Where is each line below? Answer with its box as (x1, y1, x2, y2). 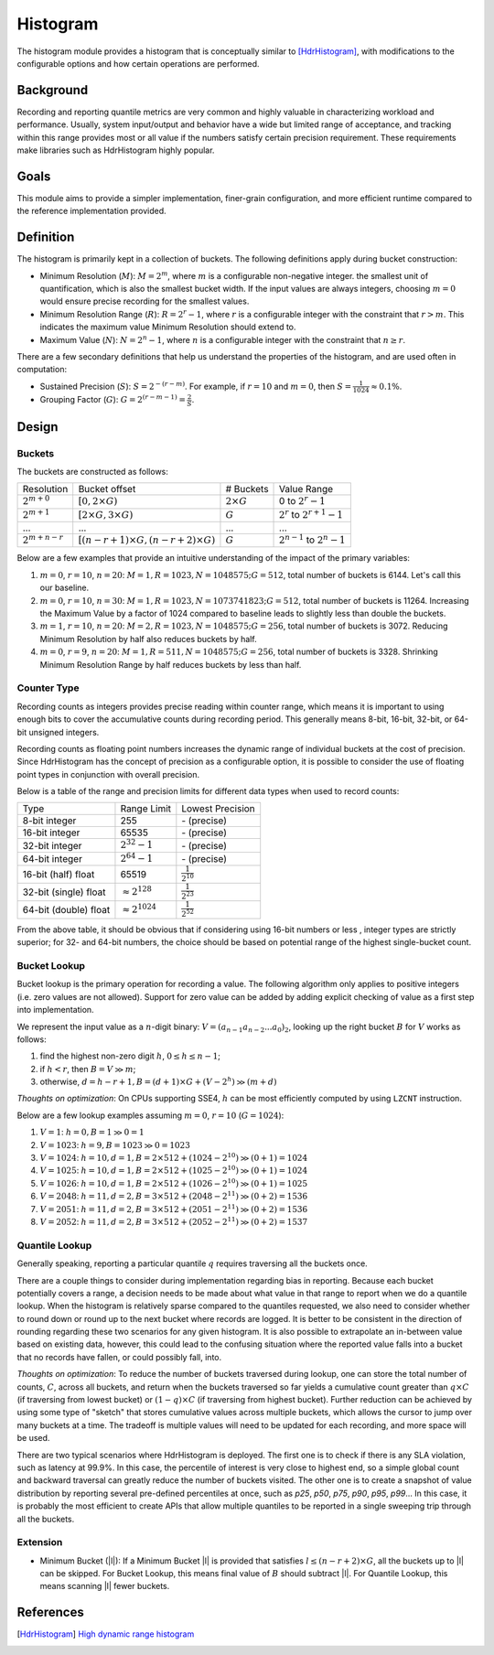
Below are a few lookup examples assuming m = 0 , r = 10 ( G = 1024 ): (16, 1110, 285, 1121)
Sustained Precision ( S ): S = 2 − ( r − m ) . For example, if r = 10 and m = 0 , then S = (39, 380, 352, 392)
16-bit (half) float (22, 868, 95, 881)
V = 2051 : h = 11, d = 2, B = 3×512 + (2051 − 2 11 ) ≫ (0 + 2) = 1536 (39, 1202, 308, 1214)
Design (16, 419, 59, 435)
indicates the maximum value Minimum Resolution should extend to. (39, 321, 296, 333)
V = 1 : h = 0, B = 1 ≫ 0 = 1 (39, 1126, 145, 1138)
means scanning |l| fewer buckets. (39, 1581, 170, 1592)
